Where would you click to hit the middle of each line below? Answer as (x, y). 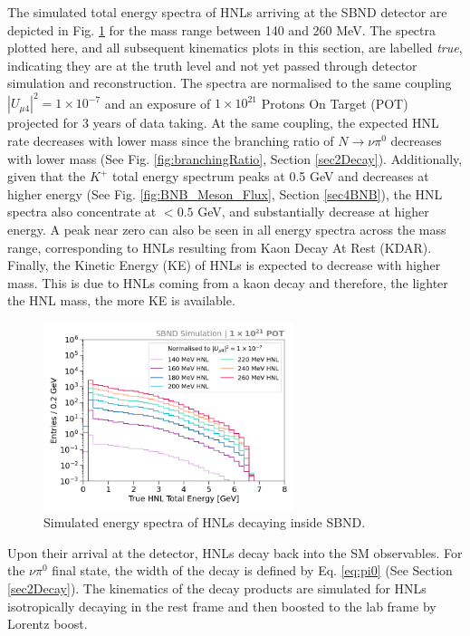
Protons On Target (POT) (335, 103)
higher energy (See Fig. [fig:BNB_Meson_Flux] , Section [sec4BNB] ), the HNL (225, 193)
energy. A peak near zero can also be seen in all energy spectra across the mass (227, 230)
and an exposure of (158, 103)
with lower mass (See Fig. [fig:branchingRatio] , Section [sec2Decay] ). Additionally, (235, 158)
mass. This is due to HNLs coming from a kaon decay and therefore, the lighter (228, 282)
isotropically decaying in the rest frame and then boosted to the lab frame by (222, 606)
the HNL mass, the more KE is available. (121, 300)
